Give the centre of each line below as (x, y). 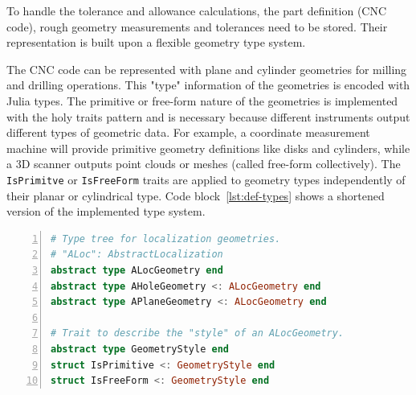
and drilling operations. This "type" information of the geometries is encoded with (208, 85)
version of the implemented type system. (106, 211)
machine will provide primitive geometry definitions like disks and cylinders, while (208, 148)
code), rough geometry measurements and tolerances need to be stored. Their (197, 26)
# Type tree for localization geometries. (166, 239)
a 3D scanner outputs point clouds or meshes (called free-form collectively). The (204, 164)
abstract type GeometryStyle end (140, 349)
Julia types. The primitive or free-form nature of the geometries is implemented (202, 100)
